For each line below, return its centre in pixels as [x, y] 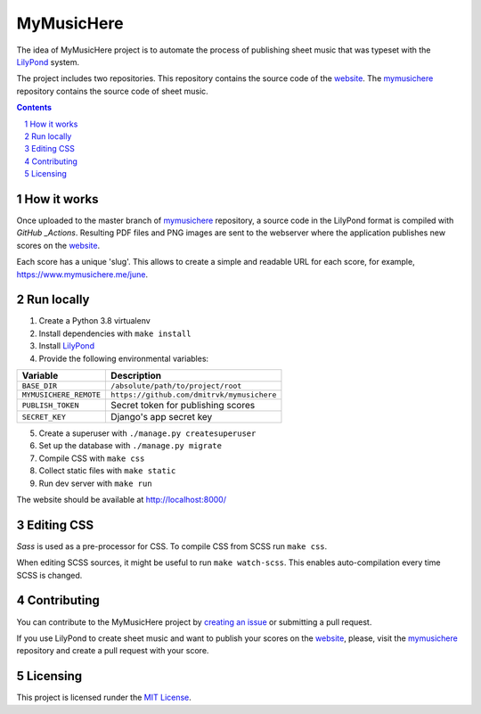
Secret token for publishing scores [183, 405]
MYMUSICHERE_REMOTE [61, 395]
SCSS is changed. [49, 575]
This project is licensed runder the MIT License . [104, 698]
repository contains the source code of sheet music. [112, 91]
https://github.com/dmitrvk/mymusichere [194, 395]
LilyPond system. [48, 62]
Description [136, 376]
